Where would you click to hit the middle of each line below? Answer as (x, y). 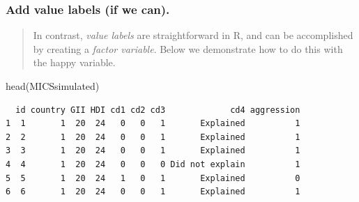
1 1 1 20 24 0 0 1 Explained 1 (153, 124)
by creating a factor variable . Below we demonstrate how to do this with (188, 48)
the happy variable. (74, 62)
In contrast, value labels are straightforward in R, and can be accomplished (193, 35)
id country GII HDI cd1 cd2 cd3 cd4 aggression (158, 110)
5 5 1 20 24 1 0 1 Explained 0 (153, 178)
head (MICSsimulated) (53, 86)
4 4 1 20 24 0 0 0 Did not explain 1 (153, 164)
